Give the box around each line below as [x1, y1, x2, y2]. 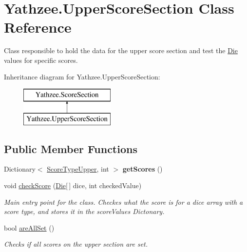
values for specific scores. [4, 55, 78, 65]
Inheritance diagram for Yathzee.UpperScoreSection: [4, 71, 160, 81]
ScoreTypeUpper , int [47, 164, 109, 174]
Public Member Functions [4, 141, 137, 156]
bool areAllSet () [4, 222, 55, 233]
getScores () [122, 164, 163, 174]
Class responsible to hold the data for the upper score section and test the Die [4, 45, 238, 56]
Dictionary [4, 164, 36, 174]
